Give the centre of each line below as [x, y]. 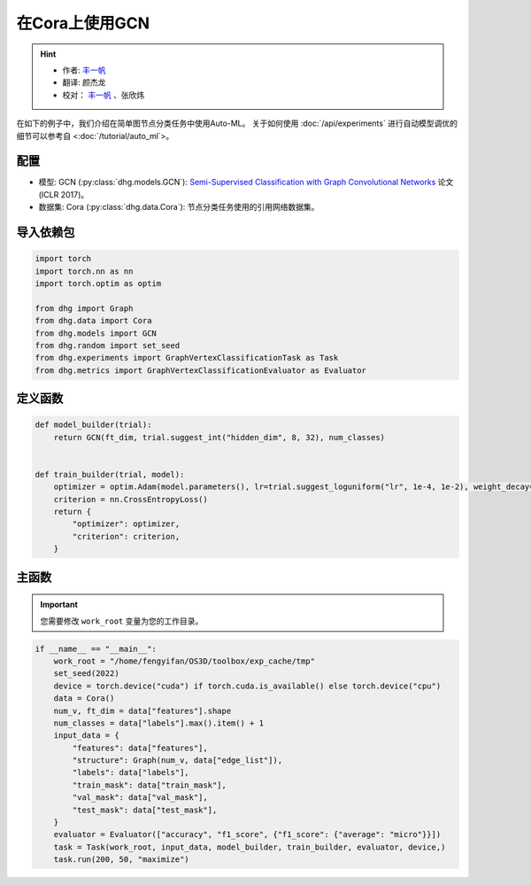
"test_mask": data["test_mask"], [145, 810]
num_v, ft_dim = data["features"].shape [142, 710]
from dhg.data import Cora [93, 321]
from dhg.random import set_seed [108, 345]
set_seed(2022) [86, 674]
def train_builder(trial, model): [110, 474]
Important [59, 605]
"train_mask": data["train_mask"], [150, 785]
